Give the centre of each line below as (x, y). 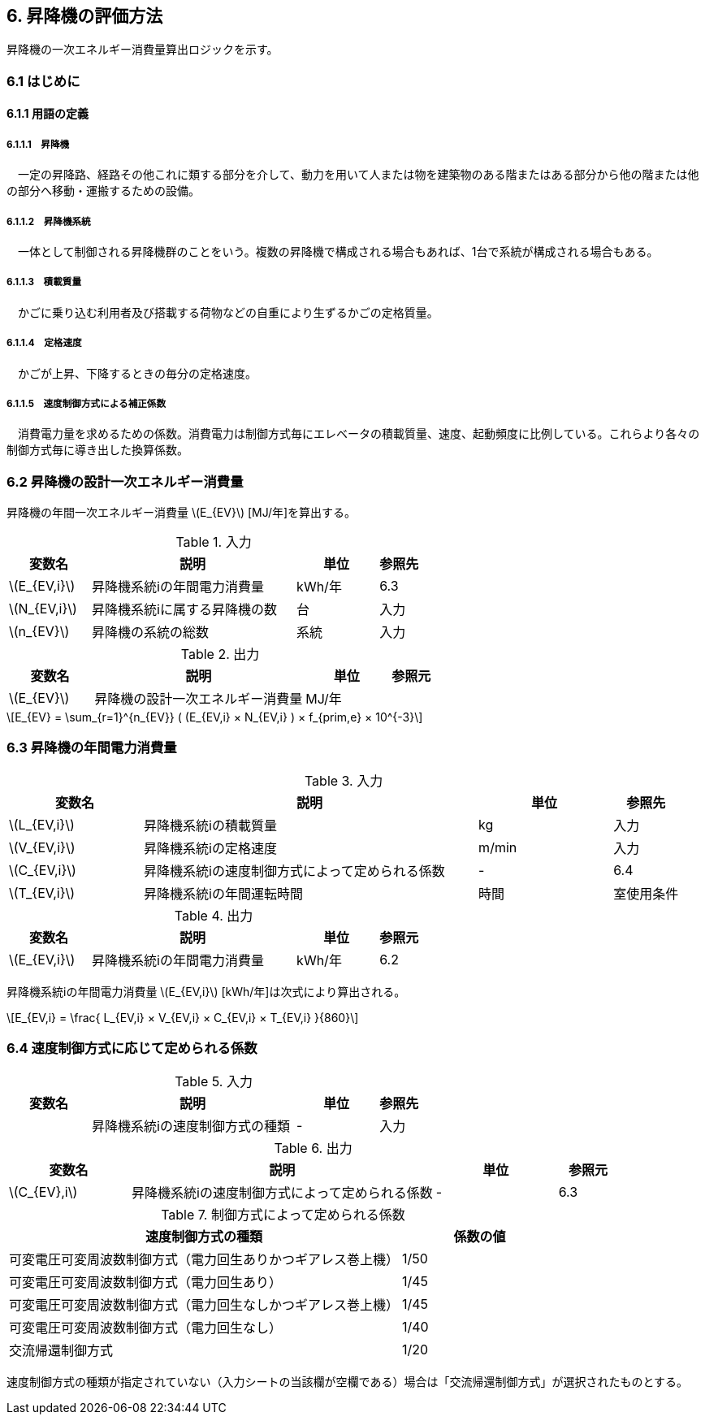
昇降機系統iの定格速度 (210, 848)
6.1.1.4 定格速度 (44, 343)
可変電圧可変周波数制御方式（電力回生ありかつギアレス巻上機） (204, 1259)
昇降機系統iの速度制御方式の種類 (191, 1126)
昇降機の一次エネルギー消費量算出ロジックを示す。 (143, 50)
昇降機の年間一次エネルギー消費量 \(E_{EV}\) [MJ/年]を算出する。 (182, 513)
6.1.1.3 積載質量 (44, 282)
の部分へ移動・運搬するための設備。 (103, 191)
